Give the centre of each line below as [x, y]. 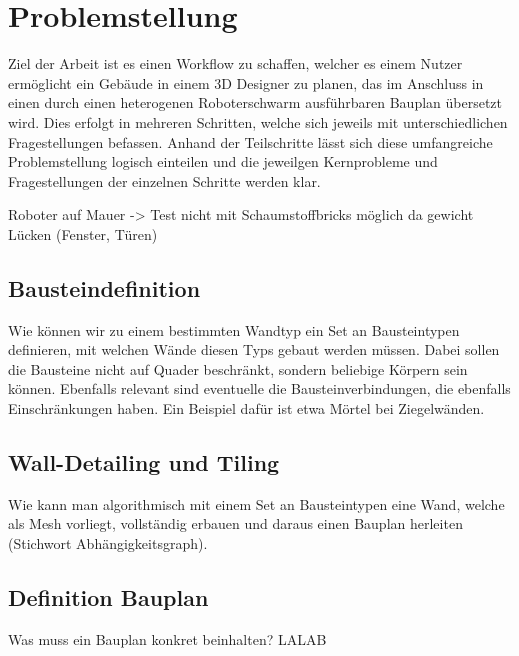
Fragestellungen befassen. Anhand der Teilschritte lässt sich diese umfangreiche [250, 141]
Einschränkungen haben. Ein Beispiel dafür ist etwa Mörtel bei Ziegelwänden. [246, 408]
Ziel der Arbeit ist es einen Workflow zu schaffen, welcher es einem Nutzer [235, 63]
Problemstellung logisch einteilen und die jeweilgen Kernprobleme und [223, 161]
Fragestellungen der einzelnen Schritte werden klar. [164, 180]
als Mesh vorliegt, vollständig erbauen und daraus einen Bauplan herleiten [235, 523]
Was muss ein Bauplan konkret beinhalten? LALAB [167, 638]
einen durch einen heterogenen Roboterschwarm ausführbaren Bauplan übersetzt [255, 102]
